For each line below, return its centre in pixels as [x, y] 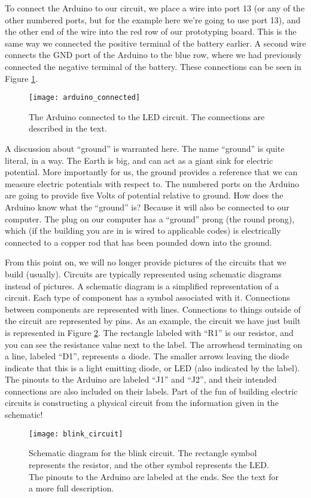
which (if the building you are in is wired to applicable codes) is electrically [143, 230]
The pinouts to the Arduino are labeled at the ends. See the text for [154, 476]
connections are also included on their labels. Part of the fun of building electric [151, 391]
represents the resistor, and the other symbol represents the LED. [149, 464]
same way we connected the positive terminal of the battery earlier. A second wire [155, 43]
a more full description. [71, 488]
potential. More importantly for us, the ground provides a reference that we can [151, 172]
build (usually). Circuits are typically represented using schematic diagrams [143, 274]
